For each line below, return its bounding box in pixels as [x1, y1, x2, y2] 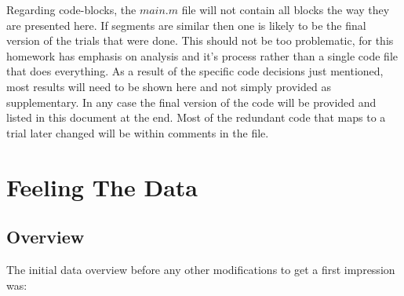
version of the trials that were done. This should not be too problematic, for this [6, 32, 394, 49]
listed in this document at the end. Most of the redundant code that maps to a [6, 109, 386, 126]
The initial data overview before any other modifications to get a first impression [6, 261, 395, 277]
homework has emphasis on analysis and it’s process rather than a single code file [6, 47, 398, 64]
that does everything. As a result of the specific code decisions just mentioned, [6, 63, 384, 79]
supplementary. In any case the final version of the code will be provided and [6, 93, 377, 110]
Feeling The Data [6, 170, 198, 203]
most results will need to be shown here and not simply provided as [6, 78, 331, 94]
